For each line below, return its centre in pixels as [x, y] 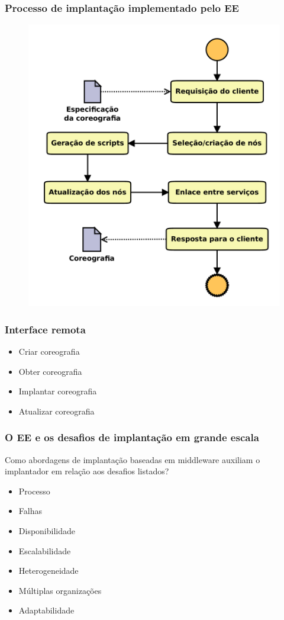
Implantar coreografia [58, 391]
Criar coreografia [49, 351]
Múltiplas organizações [60, 590]
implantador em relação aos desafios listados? [87, 471]
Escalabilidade [45, 550]
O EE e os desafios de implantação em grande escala [132, 437]
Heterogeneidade [49, 571]
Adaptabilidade [46, 610]
